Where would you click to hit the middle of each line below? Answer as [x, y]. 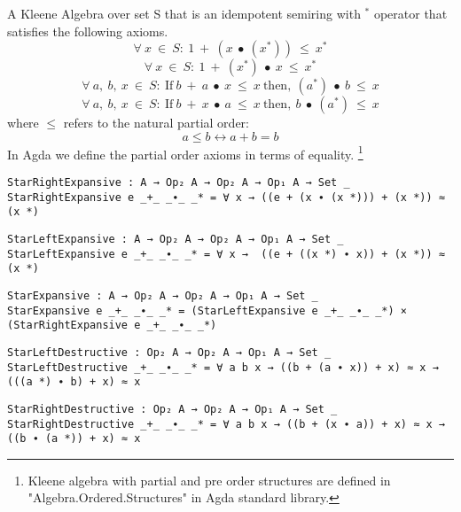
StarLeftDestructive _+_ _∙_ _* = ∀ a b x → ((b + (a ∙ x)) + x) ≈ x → [223, 367]
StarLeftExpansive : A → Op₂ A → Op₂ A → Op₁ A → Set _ [176, 239]
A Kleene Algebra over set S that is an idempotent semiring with [184, 13]
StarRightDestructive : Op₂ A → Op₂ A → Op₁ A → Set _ [172, 409]
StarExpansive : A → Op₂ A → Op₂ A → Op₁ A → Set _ [163, 295]
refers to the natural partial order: [156, 123]
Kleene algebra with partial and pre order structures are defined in [209, 480]
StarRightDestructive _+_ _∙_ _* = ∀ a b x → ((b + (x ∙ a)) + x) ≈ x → [226, 424]
